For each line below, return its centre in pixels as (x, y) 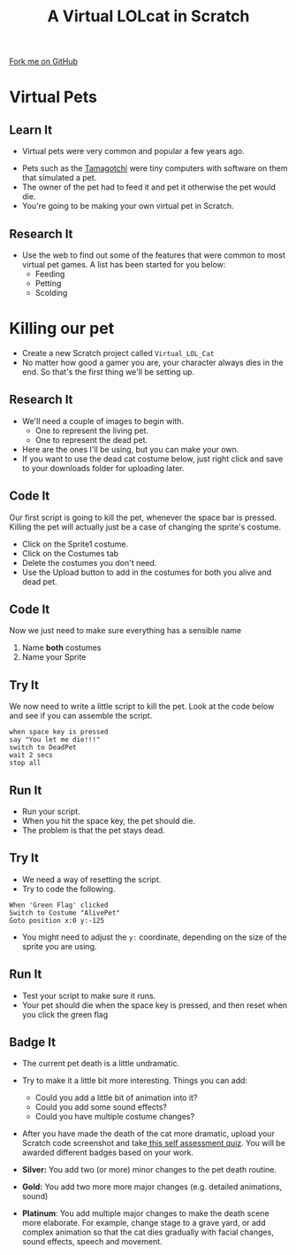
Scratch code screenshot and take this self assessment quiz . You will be (153, 1143)
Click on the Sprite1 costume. (75, 544)
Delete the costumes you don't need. (89, 562)
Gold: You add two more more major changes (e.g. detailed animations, (152, 1187)
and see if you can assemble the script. (81, 716)
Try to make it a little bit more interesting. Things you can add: (135, 1081)
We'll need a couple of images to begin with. (102, 421)
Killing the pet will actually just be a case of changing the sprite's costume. (145, 527)
